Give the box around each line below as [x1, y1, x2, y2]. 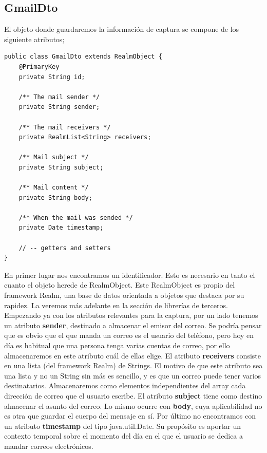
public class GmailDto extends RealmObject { [4, 53, 162, 61]
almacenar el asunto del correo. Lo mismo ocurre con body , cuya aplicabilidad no [4, 400, 262, 411]
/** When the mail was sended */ [18, 214, 133, 221]
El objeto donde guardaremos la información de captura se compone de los [4, 24, 239, 34]
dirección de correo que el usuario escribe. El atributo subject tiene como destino [4, 390, 262, 401]
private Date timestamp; [18, 224, 104, 232]
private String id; [18, 73, 85, 81]
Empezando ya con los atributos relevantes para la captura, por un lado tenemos [4, 310, 258, 320]
